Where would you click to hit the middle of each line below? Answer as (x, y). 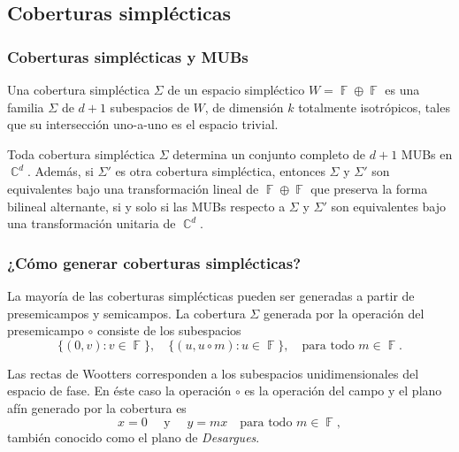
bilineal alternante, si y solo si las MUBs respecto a (146, 206)
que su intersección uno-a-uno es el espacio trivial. (143, 124)
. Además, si (60, 171)
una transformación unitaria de (92, 223)
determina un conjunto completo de (269, 153)
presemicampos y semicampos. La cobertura (126, 313)
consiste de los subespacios (169, 330)
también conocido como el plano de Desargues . (134, 437)
